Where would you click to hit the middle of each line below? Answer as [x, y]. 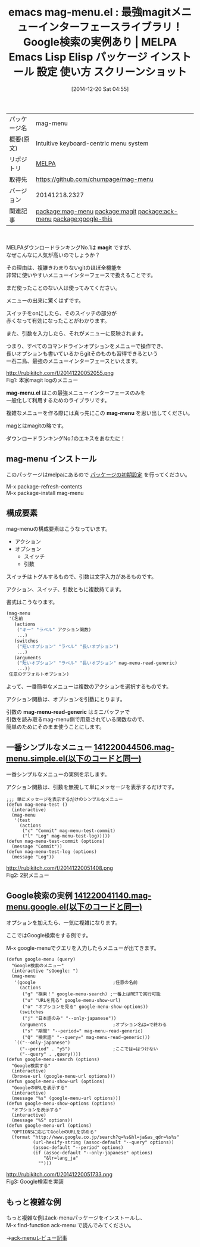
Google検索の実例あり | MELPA [100, 42]
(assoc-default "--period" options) [78, 1147]
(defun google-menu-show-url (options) [56, 1081]
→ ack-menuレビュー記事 [37, 1237]
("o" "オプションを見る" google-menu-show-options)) [85, 1007]
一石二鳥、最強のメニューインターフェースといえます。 [74, 361]
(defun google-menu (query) [41, 959]
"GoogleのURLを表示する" [40, 1088]
